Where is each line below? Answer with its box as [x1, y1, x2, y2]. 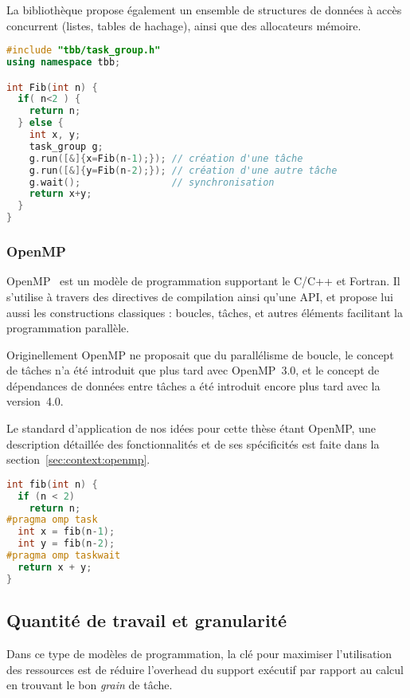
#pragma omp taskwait [6, 550, 121, 562]
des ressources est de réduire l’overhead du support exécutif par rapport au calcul [6, 661, 404, 677]
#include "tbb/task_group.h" [6, 45, 161, 57]
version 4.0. [6, 393, 64, 410]
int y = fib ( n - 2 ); [18, 538, 115, 550]
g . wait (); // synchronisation [29, 176, 275, 188]
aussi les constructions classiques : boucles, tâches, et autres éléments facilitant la [6, 304, 403, 320]
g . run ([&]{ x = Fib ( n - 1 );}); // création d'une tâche [29, 152, 303, 164]
